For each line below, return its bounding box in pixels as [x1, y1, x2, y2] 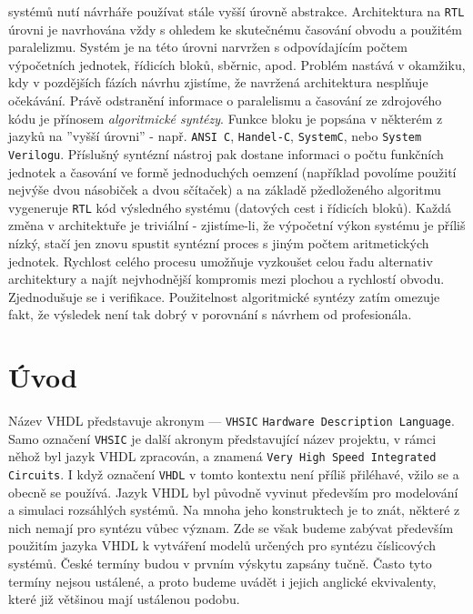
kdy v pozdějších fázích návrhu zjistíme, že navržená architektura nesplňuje [8, 73, 428, 92]
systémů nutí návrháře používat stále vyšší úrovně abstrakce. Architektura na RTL [8, 2, 465, 20]
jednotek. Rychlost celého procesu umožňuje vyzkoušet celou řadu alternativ [8, 251, 433, 270]
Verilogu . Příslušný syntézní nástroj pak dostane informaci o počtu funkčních [8, 144, 444, 163]
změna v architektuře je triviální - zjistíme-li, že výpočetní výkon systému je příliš [8, 216, 466, 235]
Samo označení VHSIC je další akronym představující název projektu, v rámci [8, 428, 437, 448]
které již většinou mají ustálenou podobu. [8, 589, 240, 609]
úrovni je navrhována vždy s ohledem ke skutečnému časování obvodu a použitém [8, 19, 462, 38]
